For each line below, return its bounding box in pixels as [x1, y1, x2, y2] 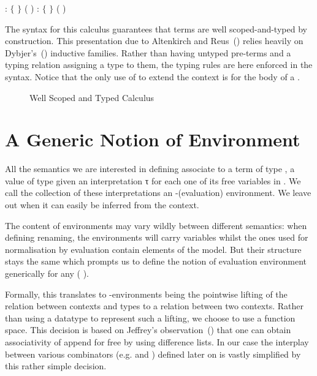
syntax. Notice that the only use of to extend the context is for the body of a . [5, 70, 300, 83]
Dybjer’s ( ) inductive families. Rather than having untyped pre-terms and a [5, 46, 291, 59]
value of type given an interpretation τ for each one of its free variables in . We [5, 174, 301, 187]
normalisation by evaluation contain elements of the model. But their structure [5, 243, 302, 255]
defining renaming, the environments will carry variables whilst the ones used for [5, 231, 308, 244]
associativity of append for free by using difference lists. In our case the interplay [5, 336, 309, 348]
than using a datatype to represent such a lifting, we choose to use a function [5, 311, 296, 324]
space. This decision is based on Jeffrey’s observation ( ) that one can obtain [5, 323, 291, 336]
